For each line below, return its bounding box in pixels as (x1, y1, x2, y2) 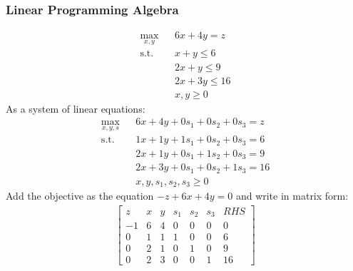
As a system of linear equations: (6, 101, 145, 116)
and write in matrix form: (235, 188, 349, 203)
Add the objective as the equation (6, 188, 154, 203)
